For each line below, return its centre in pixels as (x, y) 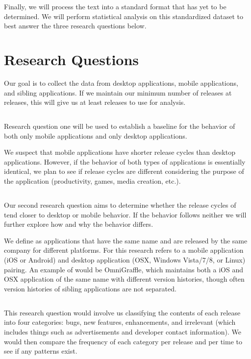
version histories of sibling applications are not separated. (90, 288)
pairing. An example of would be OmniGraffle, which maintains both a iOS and (124, 269)
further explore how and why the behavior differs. (79, 224)
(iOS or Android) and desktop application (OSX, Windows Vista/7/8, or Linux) (125, 260)
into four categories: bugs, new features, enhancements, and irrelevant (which (120, 322)
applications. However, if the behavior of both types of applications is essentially (125, 161)
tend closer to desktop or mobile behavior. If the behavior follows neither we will (125, 214)
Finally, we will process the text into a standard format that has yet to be (115, 6)
